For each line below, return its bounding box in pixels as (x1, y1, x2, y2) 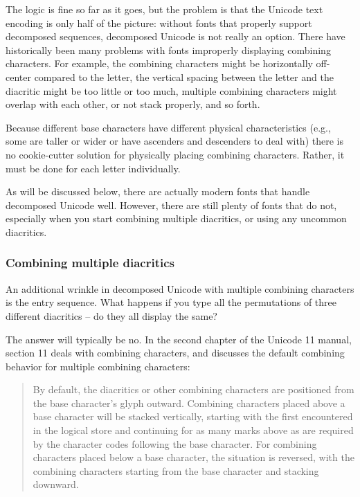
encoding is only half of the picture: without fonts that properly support (6, 15, 312, 30)
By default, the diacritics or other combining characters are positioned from (33, 382, 354, 397)
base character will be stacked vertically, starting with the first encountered (33, 409, 353, 424)
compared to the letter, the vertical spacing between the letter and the (34, 69, 334, 84)
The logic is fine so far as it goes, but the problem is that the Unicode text (6, 2, 323, 16)
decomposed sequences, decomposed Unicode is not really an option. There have (6, 29, 345, 44)
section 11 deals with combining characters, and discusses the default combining (6, 345, 345, 360)
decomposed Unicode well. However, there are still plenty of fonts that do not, (6, 197, 337, 212)
